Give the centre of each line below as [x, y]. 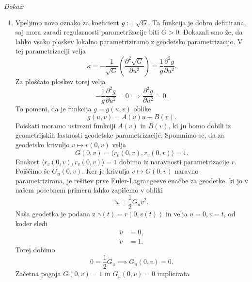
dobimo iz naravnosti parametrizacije [174, 161]
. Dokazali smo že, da [211, 32]
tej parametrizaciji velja [50, 51]
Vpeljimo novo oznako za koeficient [67, 22]
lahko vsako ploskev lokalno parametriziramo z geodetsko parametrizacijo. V [129, 41]
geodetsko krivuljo [42, 144]
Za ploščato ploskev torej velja [60, 81]
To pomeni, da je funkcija [53, 109]
